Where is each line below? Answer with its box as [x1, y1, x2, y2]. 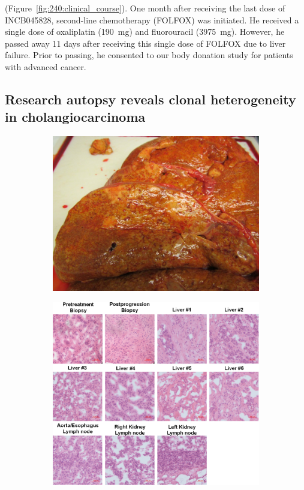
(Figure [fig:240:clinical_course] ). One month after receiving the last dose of [5, 2, 285, 14]
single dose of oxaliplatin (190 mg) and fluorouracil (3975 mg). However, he [5, 25, 285, 38]
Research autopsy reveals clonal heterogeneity [5, 89, 296, 108]
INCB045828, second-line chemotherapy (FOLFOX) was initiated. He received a [5, 13, 299, 26]
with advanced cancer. [5, 60, 86, 73]
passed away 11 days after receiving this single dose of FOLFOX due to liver [5, 37, 286, 49]
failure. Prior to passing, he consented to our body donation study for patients [5, 49, 293, 61]
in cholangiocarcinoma [5, 107, 146, 126]
